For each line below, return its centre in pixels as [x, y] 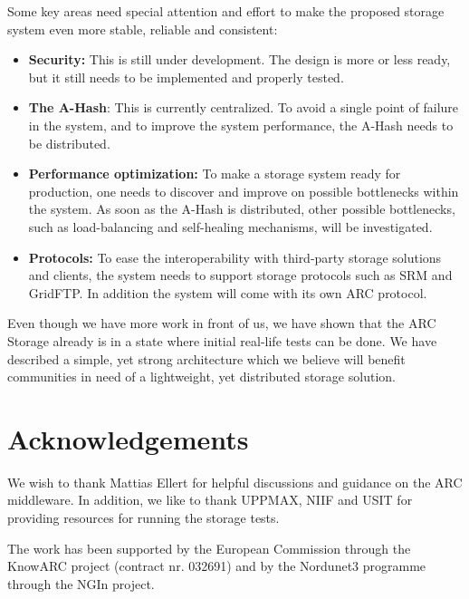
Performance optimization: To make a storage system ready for [215, 174]
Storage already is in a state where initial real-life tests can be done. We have [222, 340]
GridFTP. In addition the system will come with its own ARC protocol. [228, 292]
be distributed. [69, 143]
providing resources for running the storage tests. [144, 517]
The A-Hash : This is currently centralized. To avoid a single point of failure [244, 107]
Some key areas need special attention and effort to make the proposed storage [226, 11]
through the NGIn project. [81, 583]
